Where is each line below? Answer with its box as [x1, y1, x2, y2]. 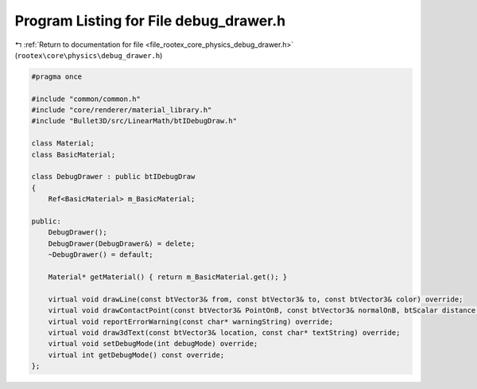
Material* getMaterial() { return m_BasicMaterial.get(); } [48, 272, 288, 282]
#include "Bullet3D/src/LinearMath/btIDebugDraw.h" [31, 116, 238, 126]
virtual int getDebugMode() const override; [48, 350, 225, 360]
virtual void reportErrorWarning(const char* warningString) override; [48, 317, 334, 326]
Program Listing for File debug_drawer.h [14, 12, 286, 29]
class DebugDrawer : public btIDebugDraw [31, 172, 196, 181]
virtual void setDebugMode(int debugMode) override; [48, 339, 258, 348]
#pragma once [31, 72, 83, 81]
